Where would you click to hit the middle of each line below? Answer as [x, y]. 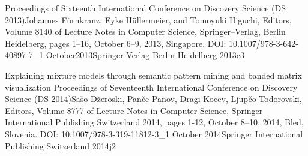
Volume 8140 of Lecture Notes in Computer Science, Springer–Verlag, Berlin [145, 31]
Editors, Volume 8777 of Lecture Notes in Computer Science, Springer [134, 110]
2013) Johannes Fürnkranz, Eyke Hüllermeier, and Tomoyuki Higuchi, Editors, [148, 19]
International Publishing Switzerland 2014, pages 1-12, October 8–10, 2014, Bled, [154, 122]
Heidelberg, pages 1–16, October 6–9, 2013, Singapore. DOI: [116, 43]
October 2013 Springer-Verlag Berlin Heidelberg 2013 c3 [145, 55]
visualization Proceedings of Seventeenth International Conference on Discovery [151, 87]
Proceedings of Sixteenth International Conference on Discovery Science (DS [145, 8]
